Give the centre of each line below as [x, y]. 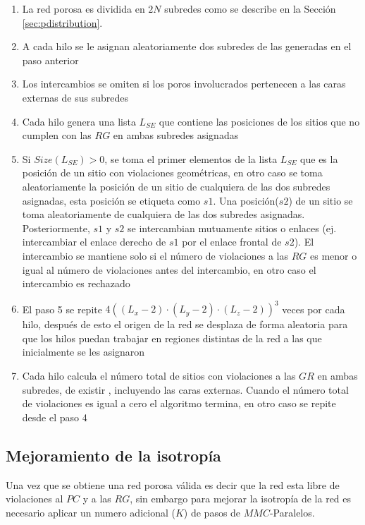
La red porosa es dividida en [83, 8]
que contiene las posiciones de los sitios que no [259, 121]
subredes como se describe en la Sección [250, 8]
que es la [319, 158]
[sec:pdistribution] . [62, 22]
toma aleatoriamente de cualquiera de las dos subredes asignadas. [163, 214]
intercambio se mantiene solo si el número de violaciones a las [155, 255]
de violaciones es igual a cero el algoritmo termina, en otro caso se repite [179, 403]
